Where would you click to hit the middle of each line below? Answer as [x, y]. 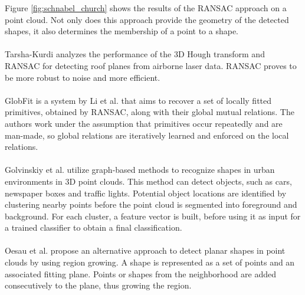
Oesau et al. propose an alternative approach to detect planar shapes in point [145, 250]
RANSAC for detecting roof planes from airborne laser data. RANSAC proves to [151, 65]
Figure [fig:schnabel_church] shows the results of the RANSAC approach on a [146, 8]
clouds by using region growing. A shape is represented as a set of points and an [150, 262]
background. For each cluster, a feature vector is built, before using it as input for [153, 216]
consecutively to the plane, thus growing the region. [98, 285]
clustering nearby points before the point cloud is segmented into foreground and [151, 204]
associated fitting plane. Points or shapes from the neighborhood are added [141, 273]
